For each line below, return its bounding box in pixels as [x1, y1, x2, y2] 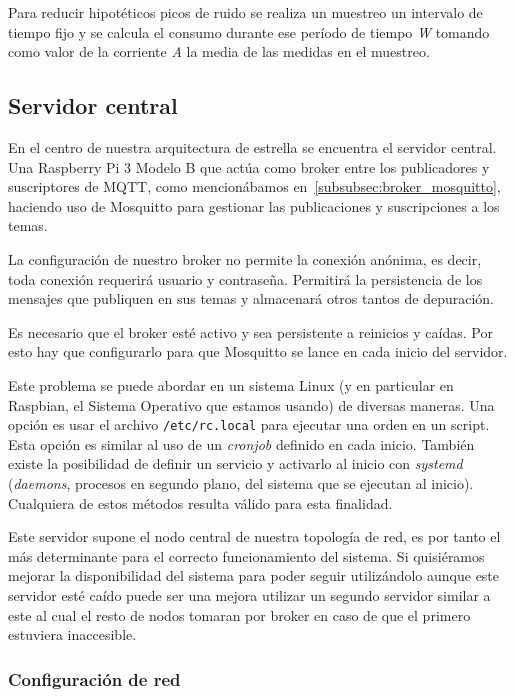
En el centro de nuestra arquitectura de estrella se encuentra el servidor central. [8, 136, 497, 157]
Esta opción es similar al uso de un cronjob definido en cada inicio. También [8, 433, 475, 454]
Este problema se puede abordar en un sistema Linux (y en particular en [8, 374, 454, 395]
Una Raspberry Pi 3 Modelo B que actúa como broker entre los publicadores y [8, 156, 490, 177]
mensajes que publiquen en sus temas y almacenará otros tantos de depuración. [8, 288, 494, 309]
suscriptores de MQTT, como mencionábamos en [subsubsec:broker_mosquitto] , [8, 176, 501, 197]
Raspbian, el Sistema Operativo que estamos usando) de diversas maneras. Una [8, 394, 495, 415]
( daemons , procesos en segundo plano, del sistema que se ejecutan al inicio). [8, 472, 474, 493]
